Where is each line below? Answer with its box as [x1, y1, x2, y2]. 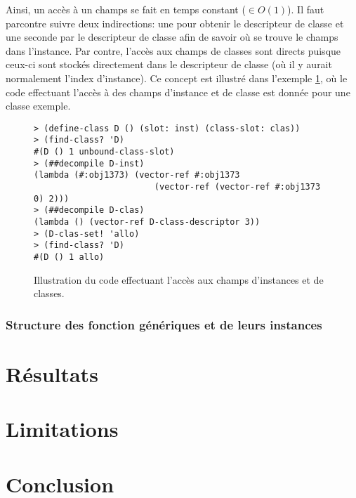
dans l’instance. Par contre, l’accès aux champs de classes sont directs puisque [6, 43, 341, 58]
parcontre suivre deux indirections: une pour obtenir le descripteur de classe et [6, 15, 344, 30]
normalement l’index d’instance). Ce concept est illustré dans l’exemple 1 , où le [6, 70, 348, 85]
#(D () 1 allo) [34, 251, 105, 262]
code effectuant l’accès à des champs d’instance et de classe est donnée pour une [6, 84, 350, 99]
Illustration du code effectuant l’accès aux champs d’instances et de [34, 272, 324, 287]
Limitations [6, 414, 119, 443]
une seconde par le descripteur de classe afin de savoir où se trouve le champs [6, 30, 338, 44]
